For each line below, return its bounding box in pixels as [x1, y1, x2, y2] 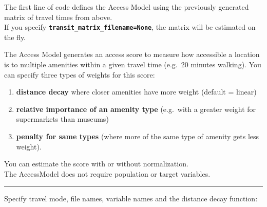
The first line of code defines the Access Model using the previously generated [4, 2, 249, 12]
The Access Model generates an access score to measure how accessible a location [4, 49, 260, 60]
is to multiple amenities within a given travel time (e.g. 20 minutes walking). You [4, 59, 261, 70]
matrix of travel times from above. [4, 11, 112, 22]
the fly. [4, 31, 26, 42]
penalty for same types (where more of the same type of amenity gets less [16, 131, 259, 141]
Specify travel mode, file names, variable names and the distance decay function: [4, 193, 258, 204]
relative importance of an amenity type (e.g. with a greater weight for [16, 103, 256, 114]
